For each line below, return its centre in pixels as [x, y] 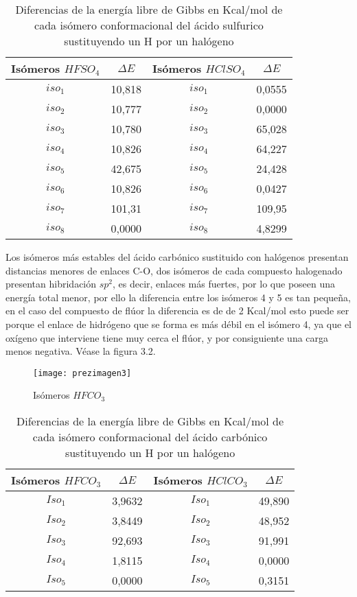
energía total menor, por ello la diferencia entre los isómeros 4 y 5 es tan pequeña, [178, 297]
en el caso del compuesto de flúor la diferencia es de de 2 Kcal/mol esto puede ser [177, 311]
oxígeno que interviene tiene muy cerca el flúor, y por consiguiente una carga [167, 337]
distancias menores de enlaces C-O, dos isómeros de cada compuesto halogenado [174, 270]
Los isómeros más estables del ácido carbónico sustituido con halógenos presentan [177, 257]
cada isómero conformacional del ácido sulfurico [149, 25]
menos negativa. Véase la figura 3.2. [81, 351]
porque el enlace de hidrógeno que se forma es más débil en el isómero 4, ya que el [178, 324]
